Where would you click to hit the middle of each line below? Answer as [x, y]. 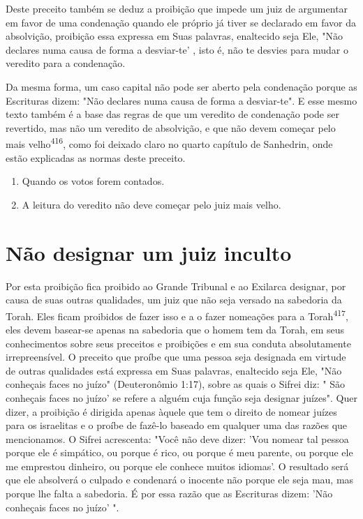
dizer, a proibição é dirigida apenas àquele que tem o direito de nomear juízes [171, 411]
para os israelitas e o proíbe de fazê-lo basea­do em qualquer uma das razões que [177, 425]
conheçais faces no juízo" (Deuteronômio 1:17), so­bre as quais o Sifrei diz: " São [175, 384]
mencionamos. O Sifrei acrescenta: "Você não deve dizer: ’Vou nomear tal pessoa [177, 438]
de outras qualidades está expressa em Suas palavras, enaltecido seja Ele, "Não [174, 370]
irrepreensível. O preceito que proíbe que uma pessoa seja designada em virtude [176, 357]
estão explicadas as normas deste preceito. [96, 157]
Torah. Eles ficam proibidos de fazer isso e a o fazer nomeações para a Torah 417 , [177, 315]
